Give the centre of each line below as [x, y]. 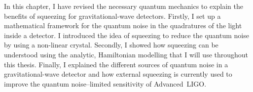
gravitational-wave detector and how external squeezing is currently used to [118, 74]
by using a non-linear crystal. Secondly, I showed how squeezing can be [111, 45]
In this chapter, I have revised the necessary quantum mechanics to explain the [124, 6]
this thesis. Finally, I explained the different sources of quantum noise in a [116, 64]
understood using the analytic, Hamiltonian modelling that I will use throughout [126, 54]
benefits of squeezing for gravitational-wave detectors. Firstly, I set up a [112, 16]
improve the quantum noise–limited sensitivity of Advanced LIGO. [105, 83]
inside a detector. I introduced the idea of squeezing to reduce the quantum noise [126, 35]
